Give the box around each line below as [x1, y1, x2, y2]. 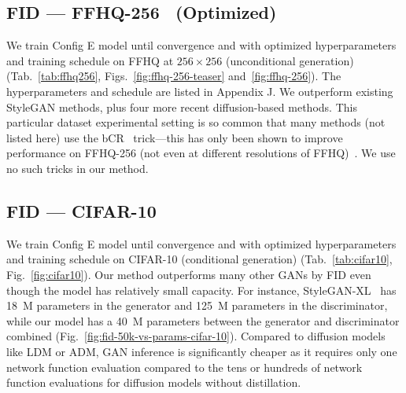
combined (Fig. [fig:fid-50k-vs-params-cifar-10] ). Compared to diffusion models [6, 328, 386, 344]
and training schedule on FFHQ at [6, 52, 174, 68]
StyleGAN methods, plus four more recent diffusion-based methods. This [6, 98, 357, 115]
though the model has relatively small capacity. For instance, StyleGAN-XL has [6, 281, 397, 298]
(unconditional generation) [225, 52, 354, 68]
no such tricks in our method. [6, 160, 149, 176]
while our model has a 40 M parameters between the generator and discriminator [6, 312, 400, 329]
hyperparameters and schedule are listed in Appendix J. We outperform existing [6, 83, 393, 99]
